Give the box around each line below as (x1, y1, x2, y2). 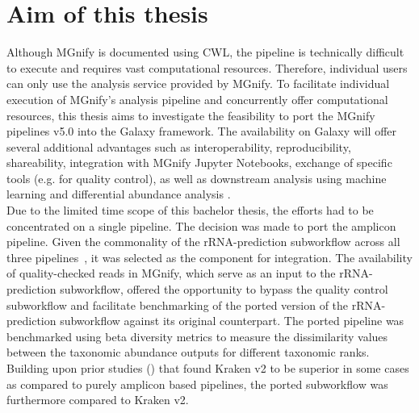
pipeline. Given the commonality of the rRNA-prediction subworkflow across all (6, 233, 400, 250)
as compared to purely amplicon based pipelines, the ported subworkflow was (6, 375, 388, 392)
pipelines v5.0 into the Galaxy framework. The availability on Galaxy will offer (6, 123, 397, 140)
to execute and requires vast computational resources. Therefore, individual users (6, 59, 408, 76)
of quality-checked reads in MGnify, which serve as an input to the (6, 265, 336, 282)
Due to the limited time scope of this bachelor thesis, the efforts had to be (6, 202, 374, 219)
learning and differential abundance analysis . (6, 186, 231, 202)
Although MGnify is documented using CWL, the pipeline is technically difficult (6, 44, 404, 60)
